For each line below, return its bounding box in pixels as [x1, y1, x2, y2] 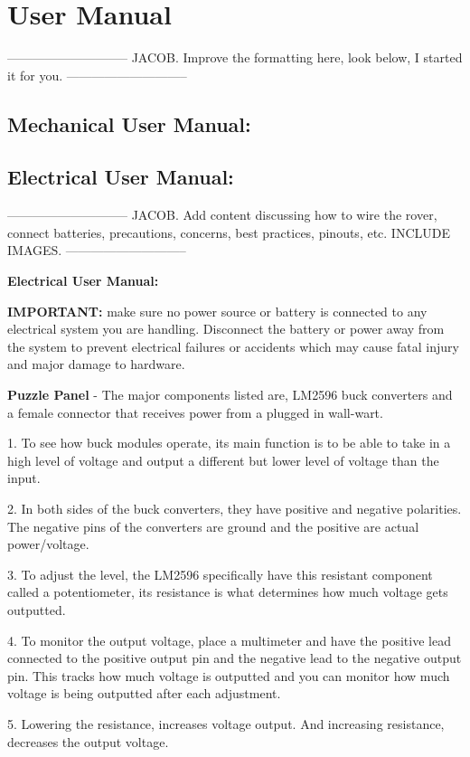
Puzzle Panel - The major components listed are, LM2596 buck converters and [7, 385, 453, 404]
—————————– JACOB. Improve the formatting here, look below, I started [7, 48, 463, 67]
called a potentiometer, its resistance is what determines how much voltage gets [7, 582, 448, 601]
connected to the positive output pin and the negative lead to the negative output [7, 648, 462, 667]
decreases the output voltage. [7, 732, 169, 751]
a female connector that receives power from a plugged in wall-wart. [7, 402, 383, 421]
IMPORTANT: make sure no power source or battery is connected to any [7, 301, 428, 320]
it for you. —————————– [7, 65, 187, 84]
